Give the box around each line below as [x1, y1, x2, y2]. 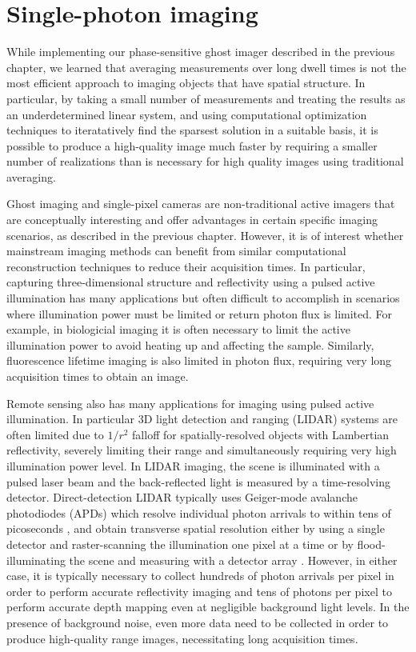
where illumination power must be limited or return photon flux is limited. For [6, 305, 393, 322]
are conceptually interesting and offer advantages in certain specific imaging [6, 211, 378, 228]
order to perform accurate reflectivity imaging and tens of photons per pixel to [6, 582, 392, 599]
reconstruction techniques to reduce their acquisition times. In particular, [6, 258, 366, 274]
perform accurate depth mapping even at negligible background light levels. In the [6, 598, 410, 615]
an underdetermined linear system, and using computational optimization [6, 106, 367, 122]
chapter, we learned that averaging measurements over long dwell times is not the [6, 58, 406, 75]
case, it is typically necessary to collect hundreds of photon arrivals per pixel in [6, 567, 394, 584]
